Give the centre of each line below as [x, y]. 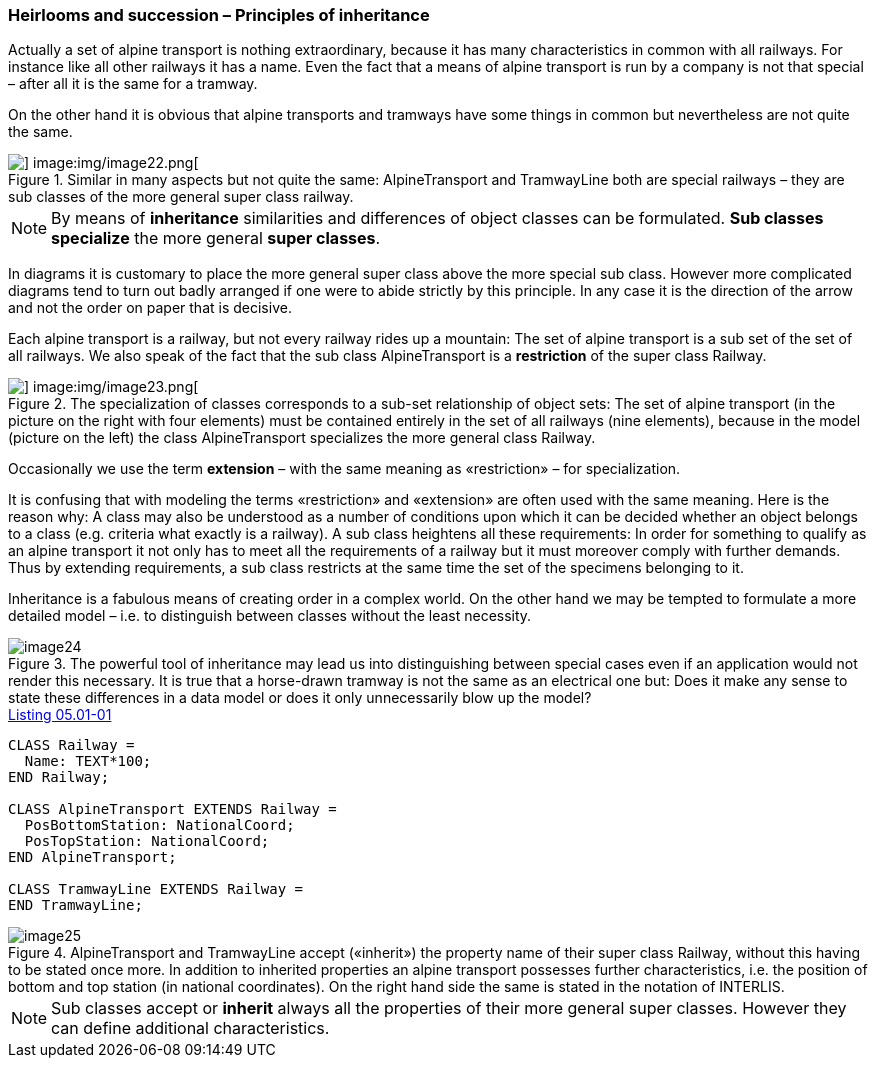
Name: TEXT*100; [88, 761]
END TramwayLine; [75, 905]
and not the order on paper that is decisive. [150, 308]
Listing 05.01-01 [60, 715]
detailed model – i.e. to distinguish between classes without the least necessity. [270, 616]
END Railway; [59, 777]
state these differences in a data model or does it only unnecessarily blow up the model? [300, 698]
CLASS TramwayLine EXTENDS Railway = [156, 889]
